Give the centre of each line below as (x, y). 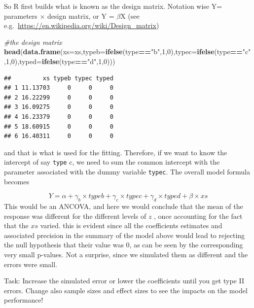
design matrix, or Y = (81, 16)
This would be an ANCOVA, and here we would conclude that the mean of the (124, 206)
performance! (24, 300)
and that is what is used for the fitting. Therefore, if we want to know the (116, 152)
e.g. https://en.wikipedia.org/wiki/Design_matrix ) (82, 25)
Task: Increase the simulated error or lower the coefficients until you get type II (124, 281)
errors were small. (31, 264)
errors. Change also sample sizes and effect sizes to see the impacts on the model (126, 290)
